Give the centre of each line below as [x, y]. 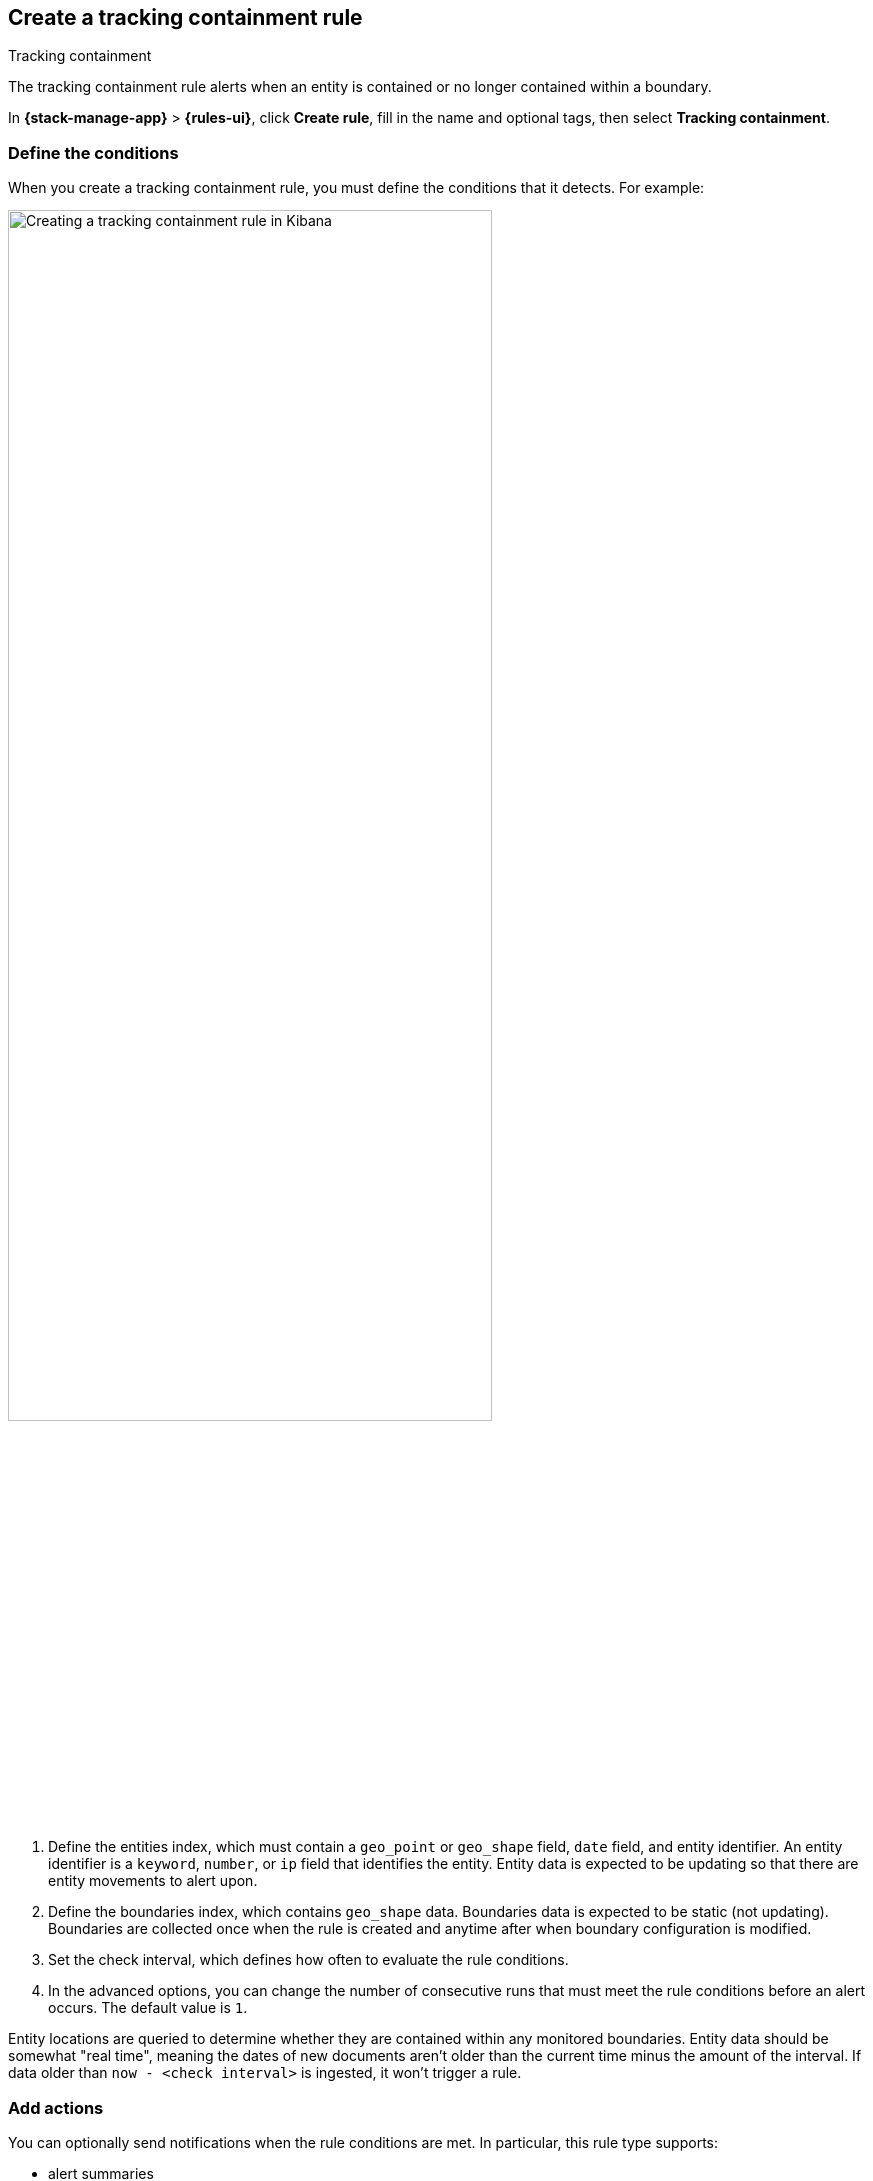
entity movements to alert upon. [153, 1881]
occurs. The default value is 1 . [148, 2008]
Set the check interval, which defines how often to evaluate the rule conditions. [308, 1960]
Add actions [56, 2107]
